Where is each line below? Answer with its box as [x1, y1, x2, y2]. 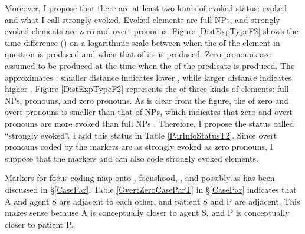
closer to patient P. [5, 217, 74, 230]
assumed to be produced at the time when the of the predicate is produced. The [5, 59, 295, 71]
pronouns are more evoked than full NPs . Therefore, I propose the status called [5, 117, 294, 129]
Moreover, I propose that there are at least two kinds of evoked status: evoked [5, 2, 287, 14]
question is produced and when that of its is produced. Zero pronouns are [5, 48, 271, 60]
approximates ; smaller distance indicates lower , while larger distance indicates [5, 71, 291, 83]
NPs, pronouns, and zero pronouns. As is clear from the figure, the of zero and [5, 94, 288, 106]
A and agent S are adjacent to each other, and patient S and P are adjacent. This [5, 195, 300, 207]
